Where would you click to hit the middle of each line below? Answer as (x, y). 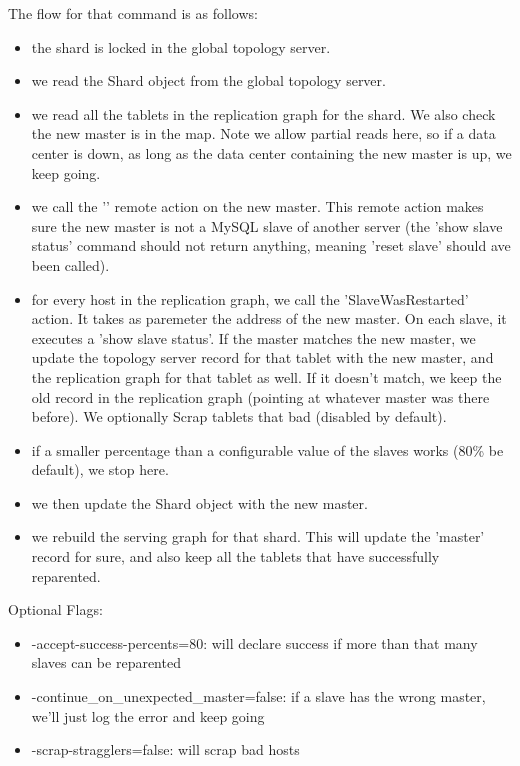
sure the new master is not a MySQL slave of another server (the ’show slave (267, 225)
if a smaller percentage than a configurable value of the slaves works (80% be (267, 449)
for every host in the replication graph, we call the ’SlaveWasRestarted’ (250, 298)
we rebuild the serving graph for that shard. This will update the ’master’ (258, 536)
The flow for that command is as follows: (133, 13)
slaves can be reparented (106, 662)
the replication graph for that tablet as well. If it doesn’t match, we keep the (266, 376)
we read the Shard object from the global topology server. (208, 80)
